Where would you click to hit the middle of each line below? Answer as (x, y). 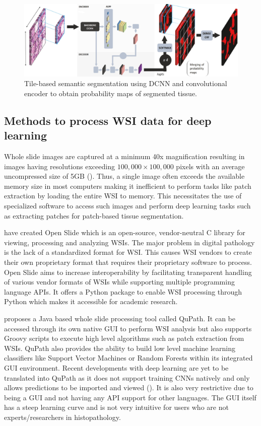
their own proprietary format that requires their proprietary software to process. (128, 262)
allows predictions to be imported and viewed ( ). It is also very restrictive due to (129, 387)
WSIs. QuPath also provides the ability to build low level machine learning (120, 348)
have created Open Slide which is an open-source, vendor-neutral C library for (125, 232)
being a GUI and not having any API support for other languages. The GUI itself (130, 397)
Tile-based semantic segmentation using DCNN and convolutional (126, 83)
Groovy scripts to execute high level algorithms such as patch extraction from (124, 338)
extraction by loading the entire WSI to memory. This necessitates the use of (123, 196)
